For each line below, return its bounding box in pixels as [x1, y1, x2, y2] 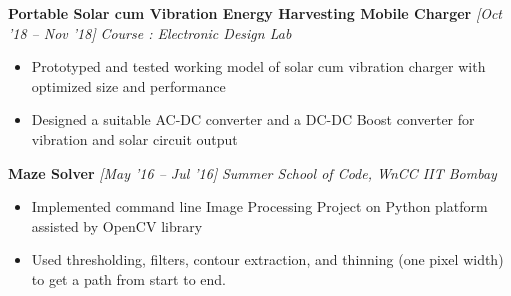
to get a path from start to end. [31, 268, 227, 289]
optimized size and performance [31, 75, 226, 96]
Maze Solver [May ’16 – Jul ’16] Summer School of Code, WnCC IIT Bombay [8, 162, 497, 183]
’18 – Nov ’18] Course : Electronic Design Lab [8, 22, 292, 43]
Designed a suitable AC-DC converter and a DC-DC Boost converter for [31, 109, 475, 130]
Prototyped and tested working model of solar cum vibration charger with [31, 56, 486, 77]
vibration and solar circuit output [31, 128, 238, 149]
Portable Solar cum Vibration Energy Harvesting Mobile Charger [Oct [8, 3, 502, 23]
